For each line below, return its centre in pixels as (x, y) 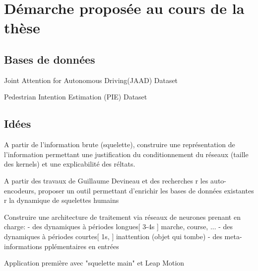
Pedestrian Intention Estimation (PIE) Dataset (76, 97)
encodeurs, (20, 190)
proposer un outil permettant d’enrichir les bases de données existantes (146, 190)
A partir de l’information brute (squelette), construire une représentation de (120, 144)
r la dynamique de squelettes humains (62, 200)
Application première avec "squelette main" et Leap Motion (94, 263)
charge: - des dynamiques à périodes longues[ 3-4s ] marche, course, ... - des (119, 226)
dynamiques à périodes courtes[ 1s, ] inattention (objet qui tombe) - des (113, 236)
